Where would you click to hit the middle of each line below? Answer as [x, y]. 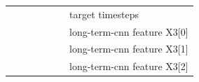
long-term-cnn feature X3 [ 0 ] [129, 31]
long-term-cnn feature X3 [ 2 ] [129, 66]
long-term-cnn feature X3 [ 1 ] [129, 49]
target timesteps [104, 14]
